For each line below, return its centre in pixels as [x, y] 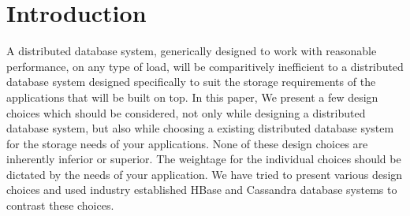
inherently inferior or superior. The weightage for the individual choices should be [204, 159]
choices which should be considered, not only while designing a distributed [186, 112]
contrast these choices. [60, 205]
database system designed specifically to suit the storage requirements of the [191, 82]
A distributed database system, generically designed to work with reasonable [192, 51]
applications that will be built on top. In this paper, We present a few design [192, 97]
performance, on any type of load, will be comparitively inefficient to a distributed [205, 66]
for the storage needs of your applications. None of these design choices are [187, 143]
